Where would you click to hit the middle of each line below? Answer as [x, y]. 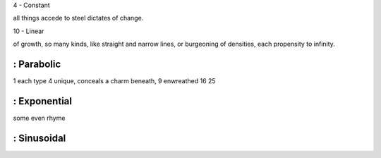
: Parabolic [37, 64]
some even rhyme [39, 118]
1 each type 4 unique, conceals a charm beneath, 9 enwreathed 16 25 [114, 81]
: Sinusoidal [40, 138]
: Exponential [42, 101]
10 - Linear [29, 31]
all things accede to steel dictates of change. [78, 18]
